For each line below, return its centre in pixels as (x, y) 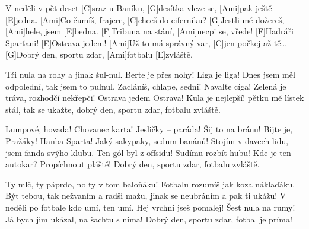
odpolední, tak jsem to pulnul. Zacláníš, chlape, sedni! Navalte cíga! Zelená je (146, 86)
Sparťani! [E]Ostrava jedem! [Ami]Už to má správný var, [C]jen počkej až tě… (146, 42)
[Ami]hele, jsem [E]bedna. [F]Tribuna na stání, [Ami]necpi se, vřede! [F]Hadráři (149, 31)
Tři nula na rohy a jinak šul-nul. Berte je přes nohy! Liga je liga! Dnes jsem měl (150, 74)
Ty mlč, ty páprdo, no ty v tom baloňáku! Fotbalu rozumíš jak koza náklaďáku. (150, 184)
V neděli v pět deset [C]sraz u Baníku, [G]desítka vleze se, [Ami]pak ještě (139, 8)
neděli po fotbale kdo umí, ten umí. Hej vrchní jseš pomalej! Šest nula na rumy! (150, 207)
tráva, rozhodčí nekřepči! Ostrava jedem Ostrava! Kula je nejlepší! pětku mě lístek (155, 98)
